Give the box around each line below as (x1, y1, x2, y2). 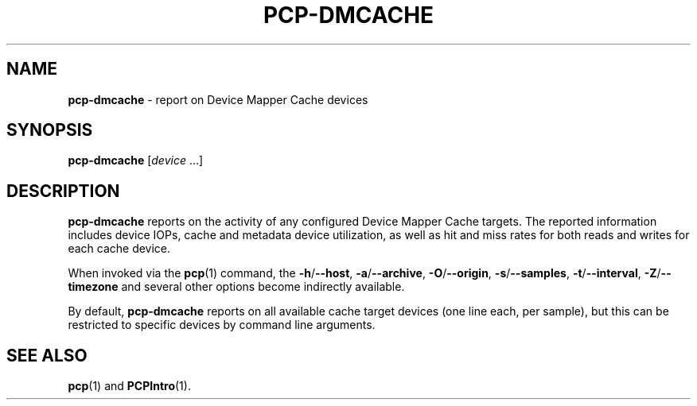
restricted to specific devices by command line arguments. (68, 318, 376, 332)
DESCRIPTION (6, 180, 120, 201)
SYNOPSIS (6, 120, 93, 141)
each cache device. (68, 242, 171, 256)
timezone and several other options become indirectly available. (68, 280, 405, 294)
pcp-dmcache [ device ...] (68, 153, 204, 168)
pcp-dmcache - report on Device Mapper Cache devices (68, 92, 368, 106)
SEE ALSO (6, 345, 88, 365)
